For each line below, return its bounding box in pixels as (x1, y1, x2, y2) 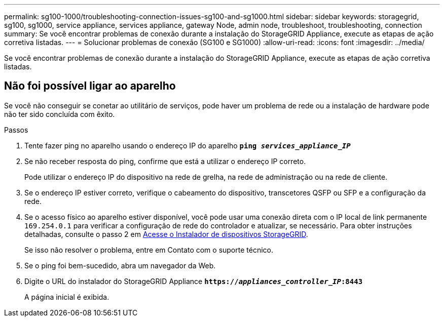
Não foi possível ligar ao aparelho (4, 79, 176, 93)
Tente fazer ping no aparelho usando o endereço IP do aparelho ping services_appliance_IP (24, 141, 351, 150)
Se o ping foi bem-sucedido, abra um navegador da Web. (24, 261, 216, 270)
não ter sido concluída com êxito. (4, 109, 115, 118)
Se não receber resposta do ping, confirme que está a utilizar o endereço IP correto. (24, 156, 306, 166)
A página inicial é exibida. (24, 292, 109, 301)
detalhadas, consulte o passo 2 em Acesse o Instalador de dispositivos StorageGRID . (24, 229, 308, 238)
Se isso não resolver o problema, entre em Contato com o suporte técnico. (24, 245, 273, 254)
